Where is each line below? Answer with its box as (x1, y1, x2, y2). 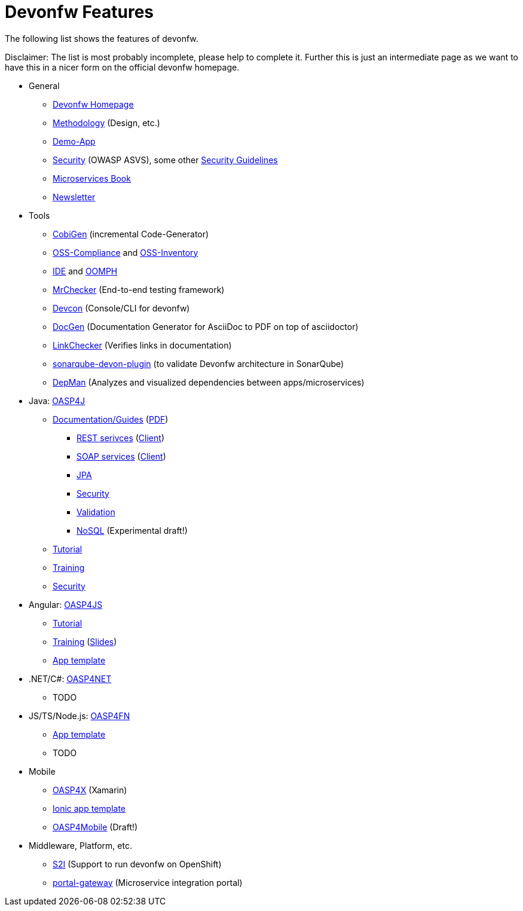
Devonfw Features (5, 2, 154, 22)
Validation (77, 506, 115, 517)
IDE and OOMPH (53, 265, 118, 276)
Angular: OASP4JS (29, 599, 103, 610)
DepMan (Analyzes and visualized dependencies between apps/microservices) (53, 377, 365, 387)
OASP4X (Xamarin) (53, 784, 127, 795)
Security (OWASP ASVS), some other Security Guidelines (53, 154, 278, 165)
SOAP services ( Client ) (77, 451, 166, 461)
